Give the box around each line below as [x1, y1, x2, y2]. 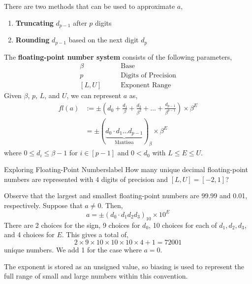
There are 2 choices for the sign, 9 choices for [4, 219, 140, 230]
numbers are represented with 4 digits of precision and [4, 174, 168, 184]
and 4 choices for [4, 229, 55, 240]
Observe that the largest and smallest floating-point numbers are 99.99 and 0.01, [4, 190, 248, 201]
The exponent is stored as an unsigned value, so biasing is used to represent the [4, 261, 245, 271]
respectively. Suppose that [4, 200, 83, 210]
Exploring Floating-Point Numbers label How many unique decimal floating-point [4, 164, 248, 175]
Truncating [15, 17, 54, 28]
